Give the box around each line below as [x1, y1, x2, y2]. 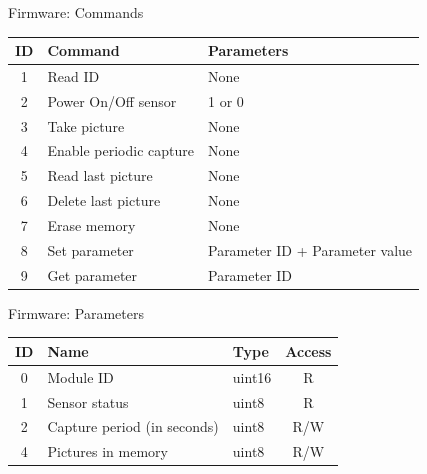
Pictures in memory [47, 441, 168, 462]
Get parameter [47, 264, 138, 285]
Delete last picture [47, 190, 161, 211]
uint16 [232, 366, 272, 387]
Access [285, 340, 332, 361]
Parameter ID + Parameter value [207, 239, 413, 260]
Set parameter [47, 239, 134, 260]
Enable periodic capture [47, 140, 194, 161]
